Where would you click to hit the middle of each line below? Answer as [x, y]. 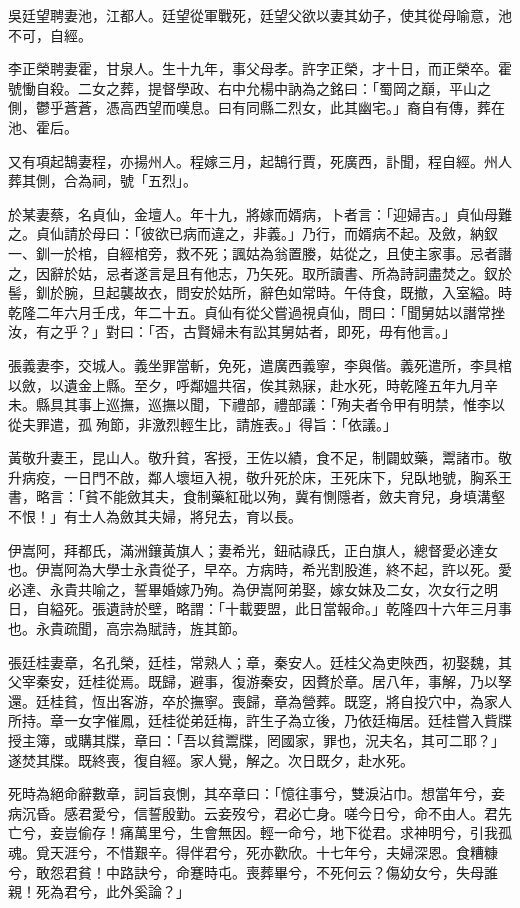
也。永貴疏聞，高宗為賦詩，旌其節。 [127, 628]
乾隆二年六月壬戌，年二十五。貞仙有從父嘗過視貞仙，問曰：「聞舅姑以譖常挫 [256, 311]
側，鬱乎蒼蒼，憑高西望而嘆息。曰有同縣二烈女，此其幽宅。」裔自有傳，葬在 [256, 107]
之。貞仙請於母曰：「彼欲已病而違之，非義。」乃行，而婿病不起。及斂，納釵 [253, 233]
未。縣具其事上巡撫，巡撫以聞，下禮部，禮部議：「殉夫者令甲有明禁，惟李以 [256, 404]
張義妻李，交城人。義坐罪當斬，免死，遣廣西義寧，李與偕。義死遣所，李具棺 [260, 364]
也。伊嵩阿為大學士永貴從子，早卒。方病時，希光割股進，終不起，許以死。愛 [260, 569]
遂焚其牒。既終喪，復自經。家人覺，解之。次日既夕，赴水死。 [211, 759]
